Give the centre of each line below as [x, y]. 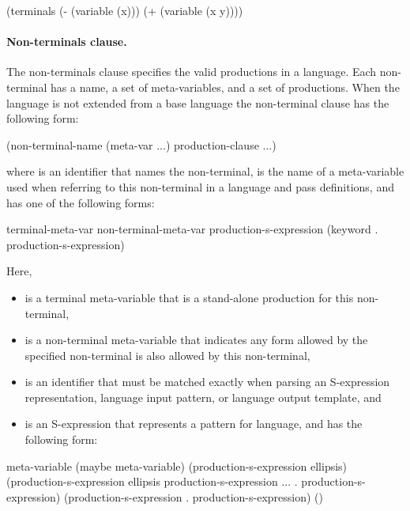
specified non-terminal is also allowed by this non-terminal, [167, 355]
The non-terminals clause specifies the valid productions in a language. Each [192, 72]
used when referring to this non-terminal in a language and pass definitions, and [200, 186]
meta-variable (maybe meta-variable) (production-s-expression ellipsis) [177, 466]
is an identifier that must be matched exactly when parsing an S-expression [207, 382]
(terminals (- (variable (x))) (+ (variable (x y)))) [125, 10]
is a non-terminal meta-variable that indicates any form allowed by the [196, 340]
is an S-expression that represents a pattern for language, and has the [194, 424]
